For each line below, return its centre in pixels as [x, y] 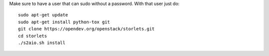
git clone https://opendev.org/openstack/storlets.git [86, 29]
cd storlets [33, 36]
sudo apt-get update [43, 15]
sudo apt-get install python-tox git [64, 22]
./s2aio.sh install [42, 43]
